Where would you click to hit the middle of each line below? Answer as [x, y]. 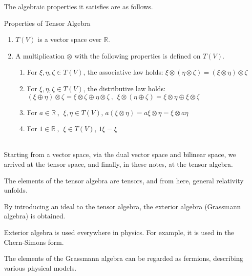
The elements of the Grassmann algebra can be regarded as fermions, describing [124, 258]
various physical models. [40, 267]
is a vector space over [70, 39]
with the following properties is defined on [137, 55]
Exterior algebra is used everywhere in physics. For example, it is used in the [119, 232]
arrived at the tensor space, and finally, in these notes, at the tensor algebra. [118, 164]
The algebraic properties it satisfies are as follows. [79, 6]
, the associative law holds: [123, 72]
